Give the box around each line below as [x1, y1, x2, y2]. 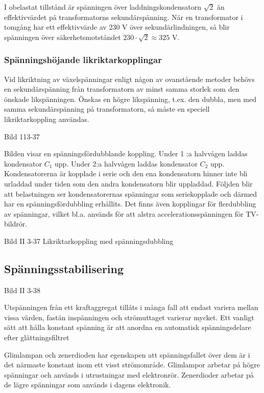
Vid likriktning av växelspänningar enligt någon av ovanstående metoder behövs [4, 73, 255, 84]
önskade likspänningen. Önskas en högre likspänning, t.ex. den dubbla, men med [4, 93, 256, 104]
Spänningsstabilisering [4, 260, 124, 276]
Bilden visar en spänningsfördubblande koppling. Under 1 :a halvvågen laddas [4, 148, 248, 159]
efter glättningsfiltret [4, 332, 69, 343]
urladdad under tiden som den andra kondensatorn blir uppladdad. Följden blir [4, 178, 253, 189]
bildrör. [4, 218, 28, 229]
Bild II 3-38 [4, 284, 40, 295]
